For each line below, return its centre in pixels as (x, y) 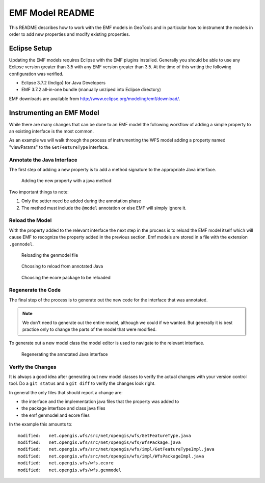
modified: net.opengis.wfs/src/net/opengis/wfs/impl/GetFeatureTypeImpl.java (116, 449)
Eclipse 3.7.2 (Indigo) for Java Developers (63, 83)
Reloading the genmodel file (50, 255)
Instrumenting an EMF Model (54, 113)
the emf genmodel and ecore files (56, 415)
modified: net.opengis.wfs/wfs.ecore (66, 463)
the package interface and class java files (63, 408)
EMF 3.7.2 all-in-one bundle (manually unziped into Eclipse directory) (91, 90)
